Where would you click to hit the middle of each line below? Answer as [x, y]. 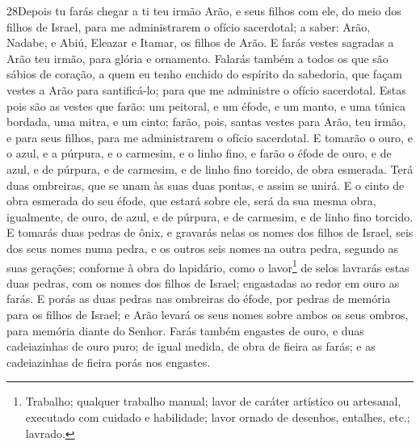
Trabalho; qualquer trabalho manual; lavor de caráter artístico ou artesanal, [213, 401]
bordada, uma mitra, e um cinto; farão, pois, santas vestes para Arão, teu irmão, [206, 122]
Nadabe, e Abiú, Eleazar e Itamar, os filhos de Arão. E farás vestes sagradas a [200, 42]
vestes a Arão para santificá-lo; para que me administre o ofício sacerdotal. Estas [206, 89]
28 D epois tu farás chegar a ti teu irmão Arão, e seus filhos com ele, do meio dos [204, 11]
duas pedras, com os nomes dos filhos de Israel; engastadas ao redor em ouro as [203, 282]
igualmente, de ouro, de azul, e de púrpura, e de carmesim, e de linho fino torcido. [210, 216]
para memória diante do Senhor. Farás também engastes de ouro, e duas [185, 330]
